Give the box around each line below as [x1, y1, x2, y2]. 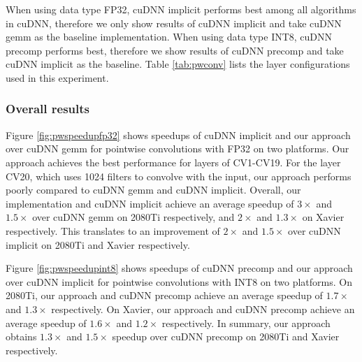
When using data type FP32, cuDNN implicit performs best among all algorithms [6, 2, 356, 16]
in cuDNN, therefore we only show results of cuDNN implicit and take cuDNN [6, 15, 342, 30]
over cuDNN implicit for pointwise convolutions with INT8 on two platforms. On [6, 274, 352, 289]
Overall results [6, 100, 89, 117]
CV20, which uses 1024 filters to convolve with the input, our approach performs [6, 168, 352, 183]
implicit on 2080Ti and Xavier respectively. [6, 237, 190, 252]
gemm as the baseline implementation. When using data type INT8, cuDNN [6, 29, 333, 44]
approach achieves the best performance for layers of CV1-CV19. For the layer [6, 154, 341, 169]
